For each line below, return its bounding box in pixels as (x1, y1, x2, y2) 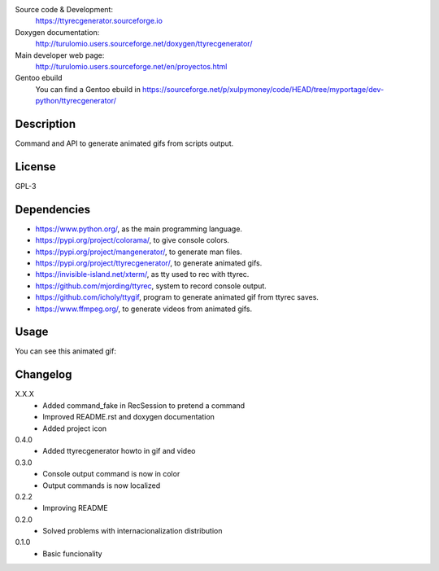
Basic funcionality (42, 548, 102, 558)
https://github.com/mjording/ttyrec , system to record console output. (35, 281, 267, 291)
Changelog (15, 367, 72, 382)
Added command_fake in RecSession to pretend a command (42, 400, 246, 411)
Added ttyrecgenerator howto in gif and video (42, 446, 196, 456)
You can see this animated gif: (15, 346, 117, 356)
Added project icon (42, 424, 107, 433)
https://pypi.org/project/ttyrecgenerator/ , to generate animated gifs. (35, 258, 263, 268)
